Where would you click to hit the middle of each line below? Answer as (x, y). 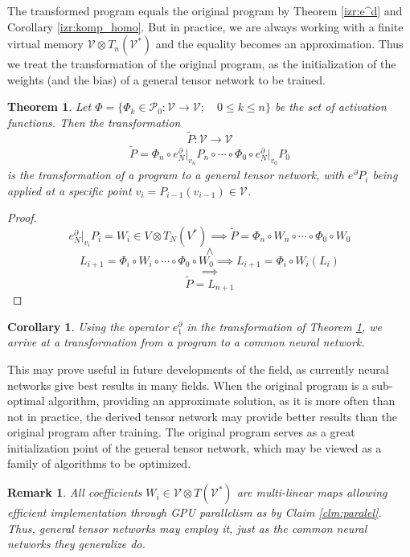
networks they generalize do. (76, 544)
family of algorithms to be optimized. (99, 463)
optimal (26, 401)
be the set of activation (330, 106)
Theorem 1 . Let (49, 106)
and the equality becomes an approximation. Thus (279, 44)
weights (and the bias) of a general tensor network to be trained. (166, 79)
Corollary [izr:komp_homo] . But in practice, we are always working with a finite (205, 26)
